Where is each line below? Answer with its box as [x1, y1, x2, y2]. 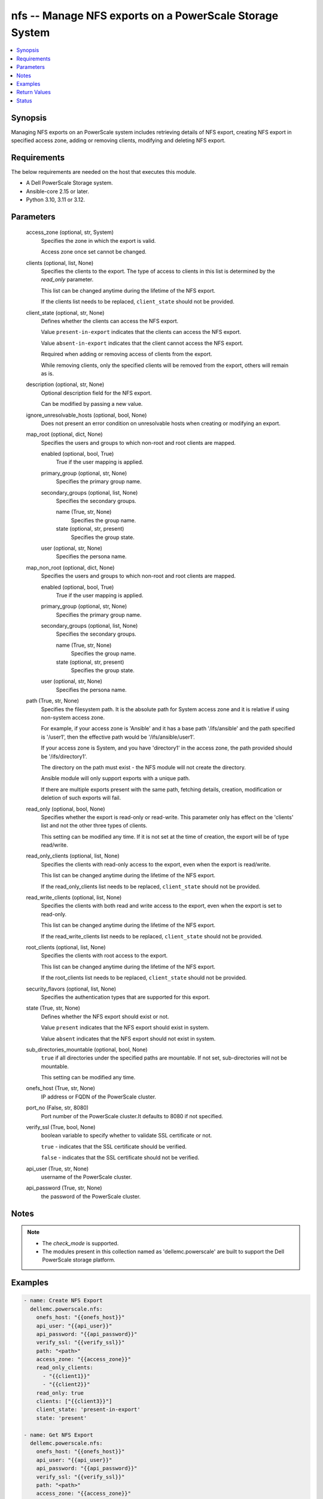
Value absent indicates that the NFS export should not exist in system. [41, 1035, 216, 1042]
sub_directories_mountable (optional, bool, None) [26, 1046, 148, 1053]
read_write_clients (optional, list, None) [26, 894, 122, 901]
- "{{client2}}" [42, 1381, 90, 1388]
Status [16, 97, 32, 104]
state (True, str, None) [26, 1004, 81, 1012]
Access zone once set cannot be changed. [41, 248, 147, 255]
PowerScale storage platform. [42, 1256, 116, 1263]
